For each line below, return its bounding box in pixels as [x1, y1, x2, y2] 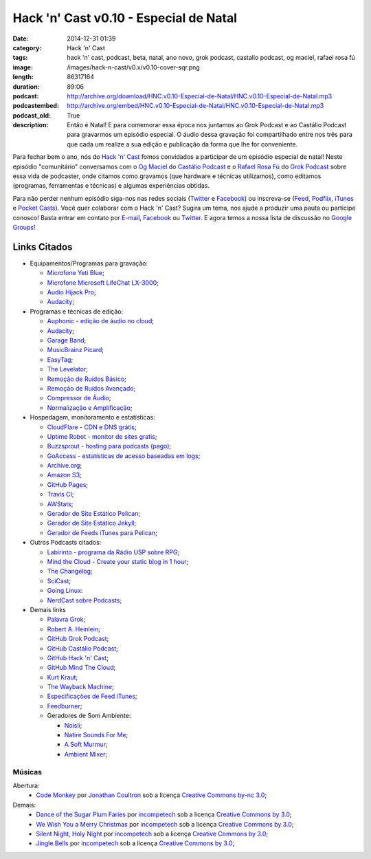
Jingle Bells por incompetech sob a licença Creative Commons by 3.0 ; [36, 839, 235, 847]
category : [12, 43, 42, 52]
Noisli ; [64, 721, 82, 729]
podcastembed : [12, 102, 60, 110]
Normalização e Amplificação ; [47, 403, 133, 412]
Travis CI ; [47, 490, 74, 499]
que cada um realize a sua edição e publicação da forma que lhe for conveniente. [67, 140, 298, 148]
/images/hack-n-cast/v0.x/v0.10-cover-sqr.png [67, 63, 201, 72]
